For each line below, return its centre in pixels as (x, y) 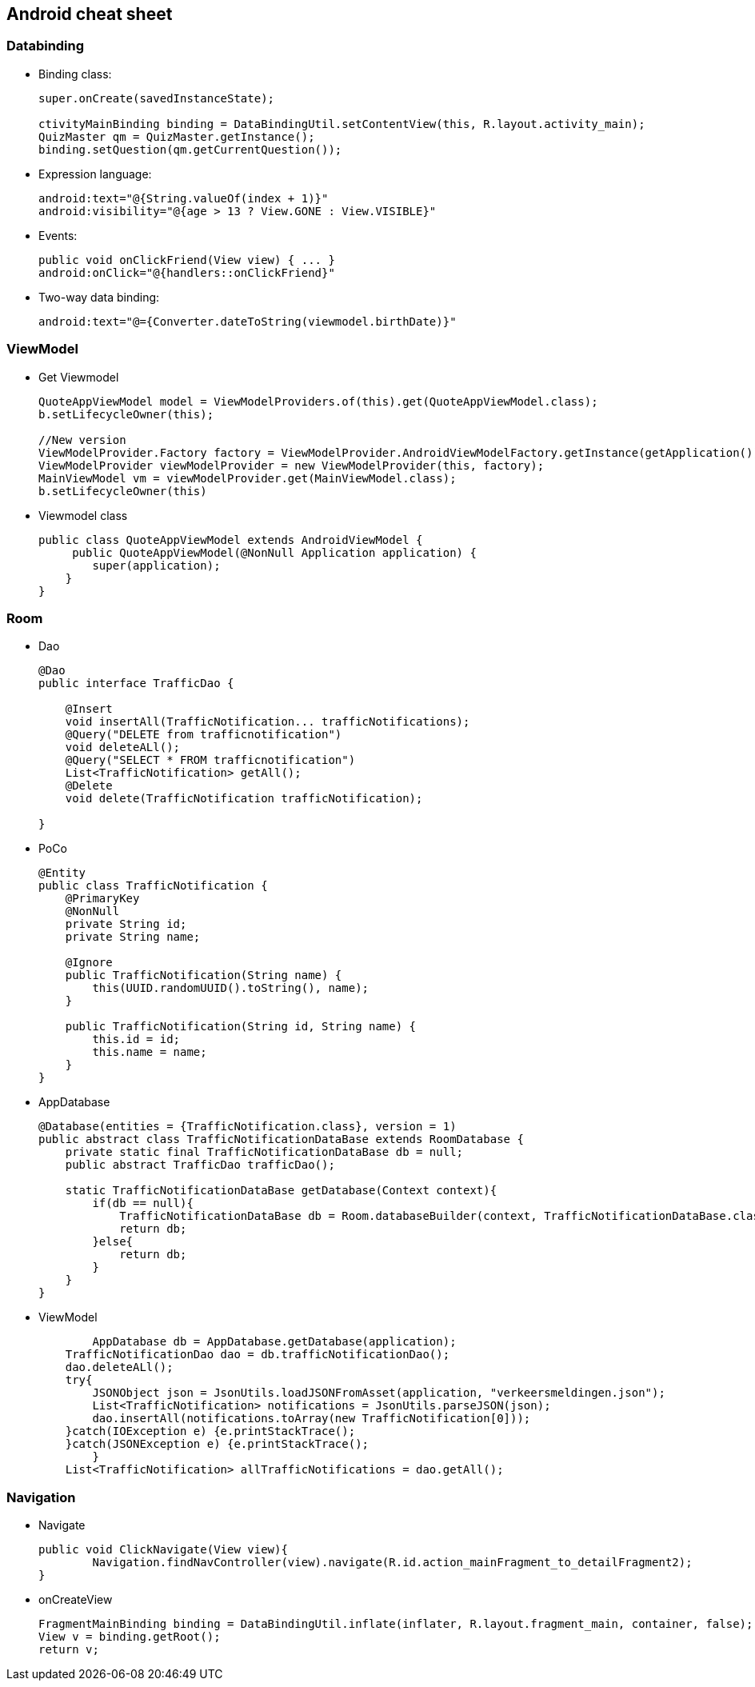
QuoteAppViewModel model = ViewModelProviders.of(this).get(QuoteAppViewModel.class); (318, 401)
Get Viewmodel (79, 377)
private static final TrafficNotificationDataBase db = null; (264, 1152)
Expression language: (95, 174)
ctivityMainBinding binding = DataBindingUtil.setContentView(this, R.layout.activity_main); (342, 124)
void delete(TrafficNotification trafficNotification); (244, 799)
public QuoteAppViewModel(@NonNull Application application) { (274, 552)
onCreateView (76, 1600)
